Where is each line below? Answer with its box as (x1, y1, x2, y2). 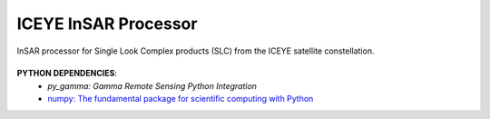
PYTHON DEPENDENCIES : (16, 68, 118, 79)
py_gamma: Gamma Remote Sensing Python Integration (47, 80, 258, 91)
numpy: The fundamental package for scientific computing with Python (47, 94, 314, 104)
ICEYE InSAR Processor (16, 14, 198, 34)
